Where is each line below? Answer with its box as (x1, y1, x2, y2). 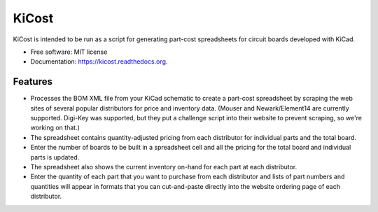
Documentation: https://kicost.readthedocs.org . (30, 57, 168, 66)
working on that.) (30, 123, 80, 132)
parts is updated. (30, 153, 80, 161)
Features (13, 76, 52, 87)
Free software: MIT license (30, 48, 108, 56)
